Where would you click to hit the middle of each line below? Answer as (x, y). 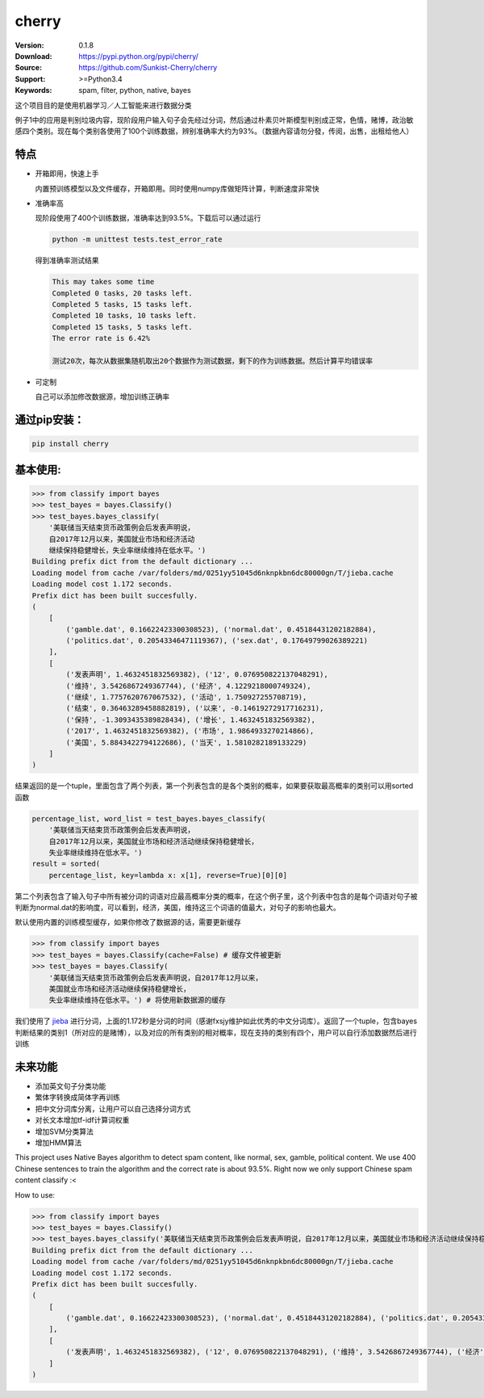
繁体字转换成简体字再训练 (77, 1098)
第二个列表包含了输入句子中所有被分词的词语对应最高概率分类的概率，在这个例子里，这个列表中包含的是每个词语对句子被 (216, 896)
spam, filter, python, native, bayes (135, 90)
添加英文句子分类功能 (71, 1086)
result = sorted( (66, 864)
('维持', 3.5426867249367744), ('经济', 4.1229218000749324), (188, 686)
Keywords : (33, 90)
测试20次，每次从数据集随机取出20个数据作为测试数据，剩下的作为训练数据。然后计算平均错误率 (213, 361)
